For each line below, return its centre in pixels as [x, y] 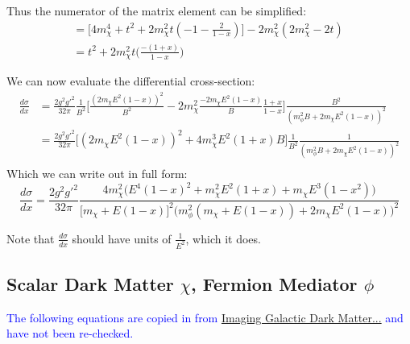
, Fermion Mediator [274, 283]
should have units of [122, 238]
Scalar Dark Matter [90, 283]
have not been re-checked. [70, 333]
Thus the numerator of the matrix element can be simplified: [157, 10]
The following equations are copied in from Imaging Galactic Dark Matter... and [205, 317]
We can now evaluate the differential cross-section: [131, 81]
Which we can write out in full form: [97, 174]
